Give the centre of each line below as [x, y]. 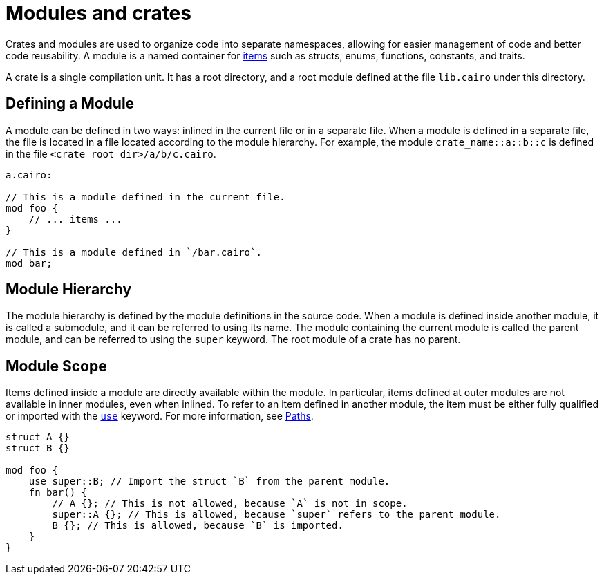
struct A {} [38, 437]
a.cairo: [29, 175]
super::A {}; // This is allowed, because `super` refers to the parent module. [276, 515]
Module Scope [56, 366]
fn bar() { [58, 493]
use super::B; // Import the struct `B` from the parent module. [209, 481]
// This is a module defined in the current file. [145, 197]
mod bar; [29, 263]
